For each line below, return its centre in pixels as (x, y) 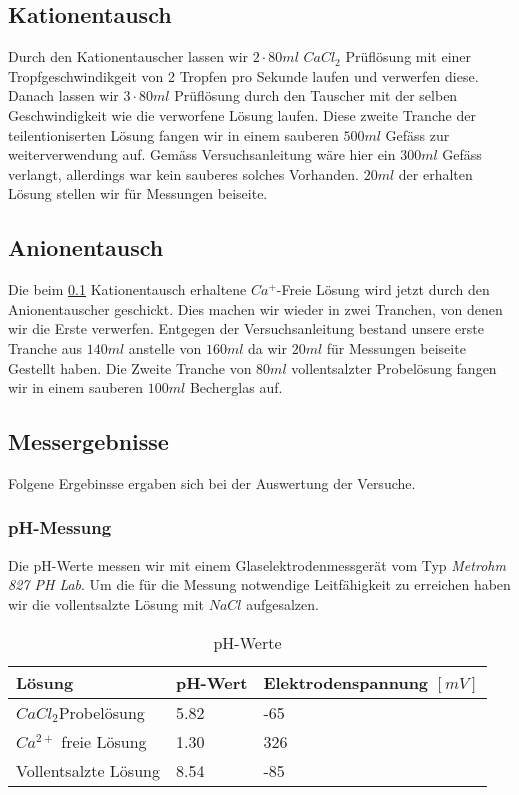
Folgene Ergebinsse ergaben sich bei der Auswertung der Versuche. (212, 482)
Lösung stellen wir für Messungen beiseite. (138, 193)
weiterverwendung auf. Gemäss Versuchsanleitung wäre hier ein (202, 154)
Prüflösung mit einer (408, 56)
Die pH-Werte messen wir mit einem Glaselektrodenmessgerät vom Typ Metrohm (257, 564)
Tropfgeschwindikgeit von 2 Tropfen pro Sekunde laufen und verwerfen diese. (243, 75)
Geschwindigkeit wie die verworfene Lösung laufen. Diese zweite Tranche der (242, 114)
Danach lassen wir (63, 95)
